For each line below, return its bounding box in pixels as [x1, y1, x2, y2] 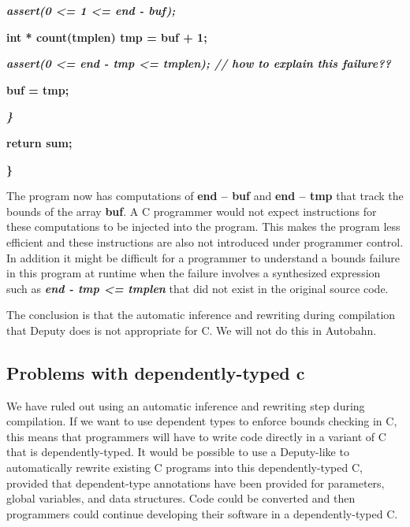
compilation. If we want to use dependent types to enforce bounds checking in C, [6, 413, 397, 429]
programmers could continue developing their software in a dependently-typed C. [6, 505, 398, 521]
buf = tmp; [6, 81, 69, 98]
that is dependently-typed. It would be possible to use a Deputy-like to [6, 443, 349, 460]
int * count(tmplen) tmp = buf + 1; [6, 28, 207, 45]
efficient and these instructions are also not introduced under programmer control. [6, 233, 404, 250]
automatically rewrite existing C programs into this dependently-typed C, [6, 459, 363, 476]
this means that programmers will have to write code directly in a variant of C [6, 428, 386, 444]
